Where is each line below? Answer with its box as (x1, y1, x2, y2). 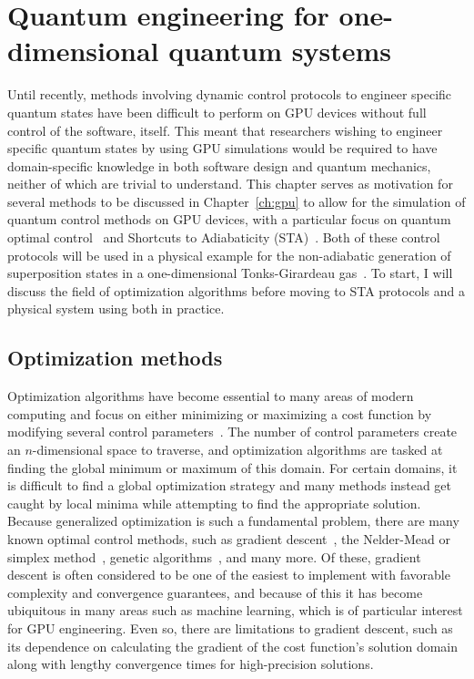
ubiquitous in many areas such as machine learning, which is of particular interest (7, 601, 463, 620)
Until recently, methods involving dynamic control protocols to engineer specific (7, 85, 452, 104)
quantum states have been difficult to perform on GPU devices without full (7, 102, 427, 121)
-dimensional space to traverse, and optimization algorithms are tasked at (32, 440, 443, 459)
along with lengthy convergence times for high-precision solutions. (7, 654, 374, 674)
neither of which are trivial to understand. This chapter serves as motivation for (7, 174, 453, 193)
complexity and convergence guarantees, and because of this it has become (7, 582, 423, 602)
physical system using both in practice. (7, 299, 225, 318)
